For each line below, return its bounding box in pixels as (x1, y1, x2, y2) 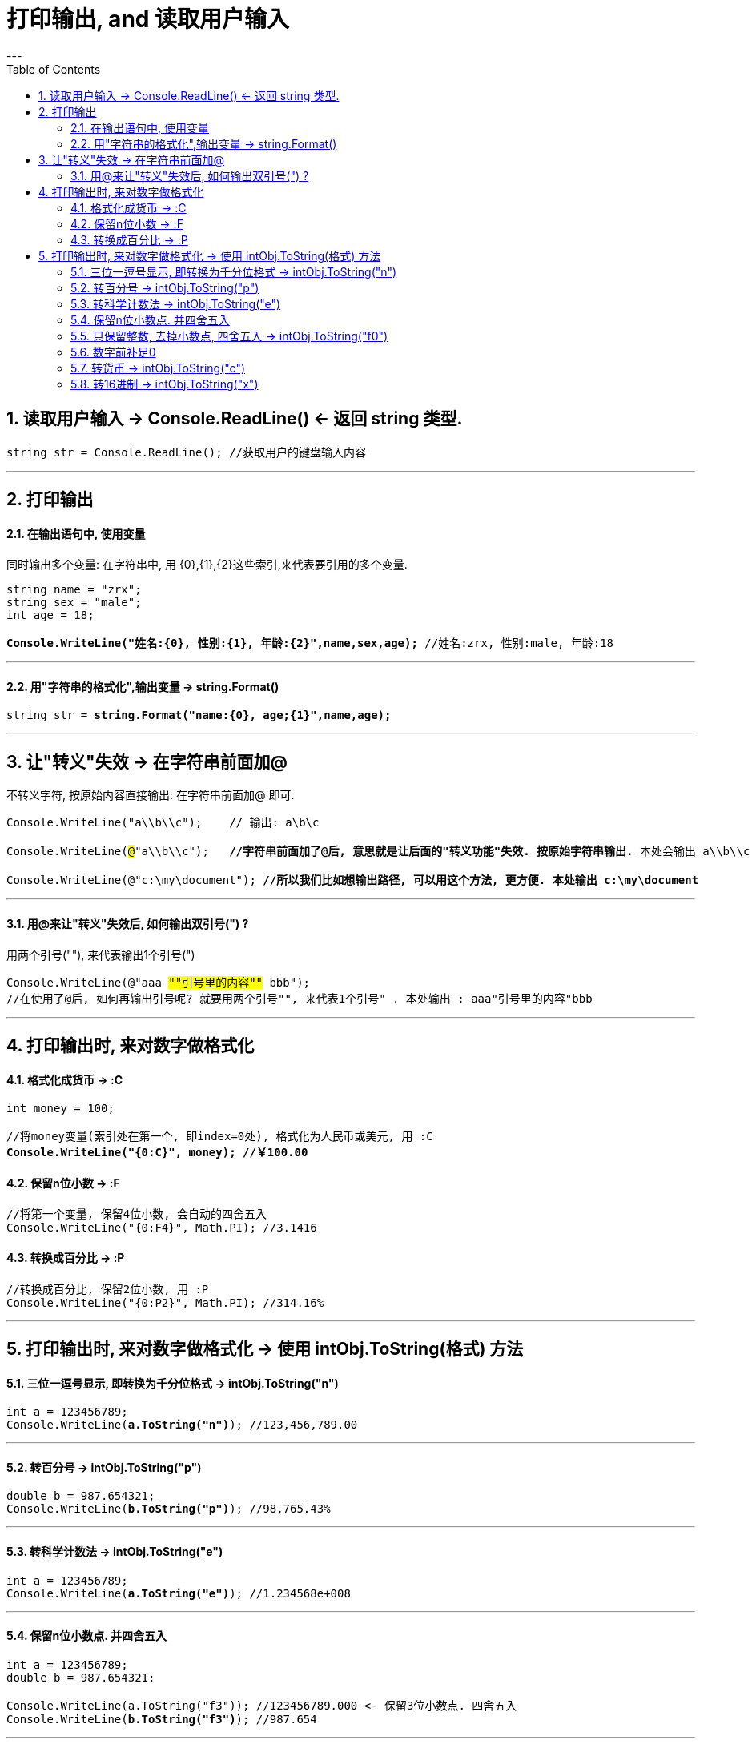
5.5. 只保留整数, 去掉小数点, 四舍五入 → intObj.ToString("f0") (70, 328, 388, 343)
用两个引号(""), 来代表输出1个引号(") (6, 947, 195, 962)
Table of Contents (6, 62, 101, 76)
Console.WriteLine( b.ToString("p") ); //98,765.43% (6, 1502, 331, 1516)
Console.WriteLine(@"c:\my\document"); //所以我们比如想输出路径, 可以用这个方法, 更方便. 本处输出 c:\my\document (6, 874, 699, 887)
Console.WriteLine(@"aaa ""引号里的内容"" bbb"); (6, 975, 311, 989)
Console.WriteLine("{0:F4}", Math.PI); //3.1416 (6, 1221, 317, 1235)
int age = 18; (6, 609, 94, 622)
